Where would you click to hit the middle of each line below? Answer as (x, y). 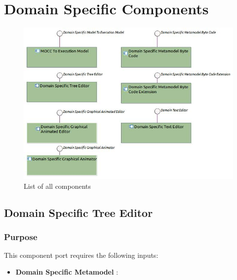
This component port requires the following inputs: (81, 255)
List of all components (58, 186)
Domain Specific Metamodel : (67, 271)
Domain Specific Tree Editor (79, 212)
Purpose (21, 236)
